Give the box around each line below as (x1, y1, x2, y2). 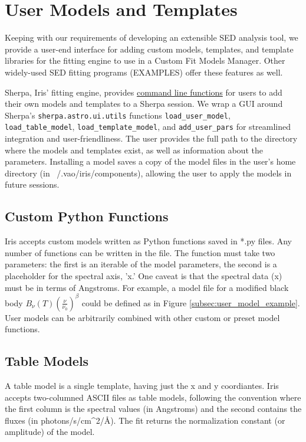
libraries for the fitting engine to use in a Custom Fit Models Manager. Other (5, 54, 285, 67)
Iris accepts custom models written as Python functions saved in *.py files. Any (5, 235, 292, 247)
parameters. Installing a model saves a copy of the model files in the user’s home (5, 155, 296, 168)
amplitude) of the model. (5, 425, 95, 438)
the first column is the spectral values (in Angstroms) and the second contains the (5, 402, 302, 415)
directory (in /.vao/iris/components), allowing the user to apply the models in (5, 166, 292, 179)
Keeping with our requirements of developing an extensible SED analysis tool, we (5, 31, 298, 44)
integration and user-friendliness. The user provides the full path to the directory (5, 132, 298, 144)
